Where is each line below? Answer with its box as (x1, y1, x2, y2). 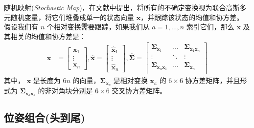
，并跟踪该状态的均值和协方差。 (140, 12, 244, 22)
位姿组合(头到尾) (4, 110, 85, 125)
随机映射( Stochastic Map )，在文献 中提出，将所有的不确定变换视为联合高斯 (4, 2, 240, 12)
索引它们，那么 (186, 21, 234, 32)
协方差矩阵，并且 (185, 75, 240, 85)
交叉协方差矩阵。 (112, 85, 167, 96)
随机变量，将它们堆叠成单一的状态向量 (10, 12, 134, 22)
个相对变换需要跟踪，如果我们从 (46, 21, 150, 32)
